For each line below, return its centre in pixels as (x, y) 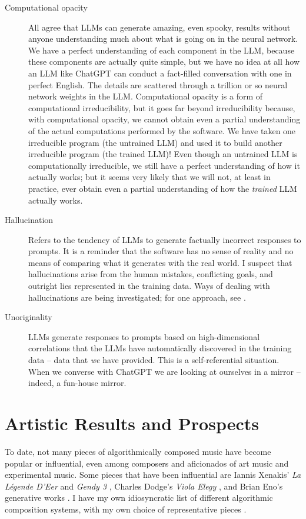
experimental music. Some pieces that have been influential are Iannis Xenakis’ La (153, 475)
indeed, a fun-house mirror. (77, 383)
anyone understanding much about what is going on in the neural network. (163, 39)
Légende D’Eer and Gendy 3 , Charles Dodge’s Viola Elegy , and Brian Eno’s (144, 486)
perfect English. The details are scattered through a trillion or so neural (158, 84)
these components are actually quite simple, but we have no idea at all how (164, 61)
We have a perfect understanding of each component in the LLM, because (162, 50)
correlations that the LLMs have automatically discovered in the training (160, 348)
